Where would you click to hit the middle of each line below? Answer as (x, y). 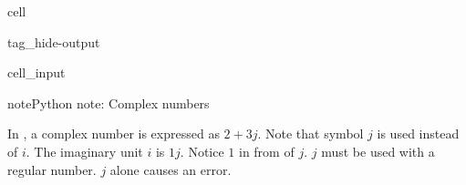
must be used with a (378, 151)
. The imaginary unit (84, 151)
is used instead (418, 134)
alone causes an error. (171, 169)
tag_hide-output (54, 41)
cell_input (36, 72)
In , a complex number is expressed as (114, 134)
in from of (266, 151)
